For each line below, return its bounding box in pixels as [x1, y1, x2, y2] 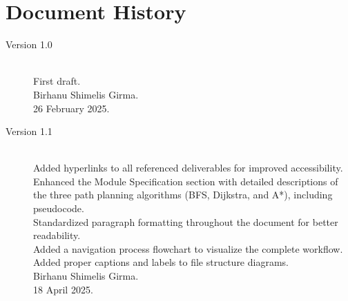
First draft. [33, 74, 81, 88]
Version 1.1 [6, 124, 52, 138]
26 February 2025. [33, 101, 110, 115]
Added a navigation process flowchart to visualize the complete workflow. [33, 241, 343, 256]
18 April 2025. [33, 282, 93, 296]
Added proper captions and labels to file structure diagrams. [33, 255, 289, 269]
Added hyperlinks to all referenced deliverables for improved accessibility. [33, 160, 343, 175]
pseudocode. [33, 201, 84, 216]
